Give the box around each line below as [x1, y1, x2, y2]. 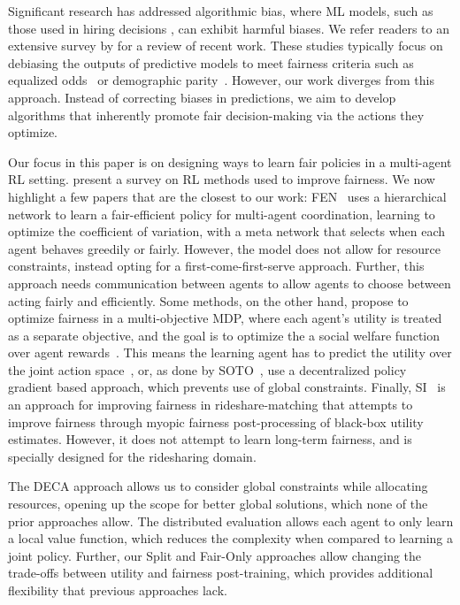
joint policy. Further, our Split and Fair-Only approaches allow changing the [8, 546, 422, 564]
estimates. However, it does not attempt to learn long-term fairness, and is [8, 430, 412, 448]
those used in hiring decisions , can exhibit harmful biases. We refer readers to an [8, 19, 449, 37]
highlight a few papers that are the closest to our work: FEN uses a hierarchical [8, 187, 447, 205]
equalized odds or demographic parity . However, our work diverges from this [8, 71, 435, 89]
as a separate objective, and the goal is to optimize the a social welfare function [8, 325, 441, 344]
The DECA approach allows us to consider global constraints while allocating [8, 477, 428, 495]
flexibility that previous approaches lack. [8, 581, 227, 599]
